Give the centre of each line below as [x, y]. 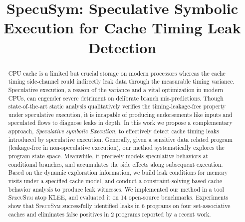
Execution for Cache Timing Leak [122, 28]
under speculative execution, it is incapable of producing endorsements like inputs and [120, 114]
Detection [122, 47]
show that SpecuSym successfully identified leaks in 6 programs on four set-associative [119, 206]
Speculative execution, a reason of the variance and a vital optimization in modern [116, 89]
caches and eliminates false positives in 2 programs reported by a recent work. [110, 214]
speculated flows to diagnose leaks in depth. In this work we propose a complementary [120, 123]
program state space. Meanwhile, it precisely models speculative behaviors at [108, 156]
